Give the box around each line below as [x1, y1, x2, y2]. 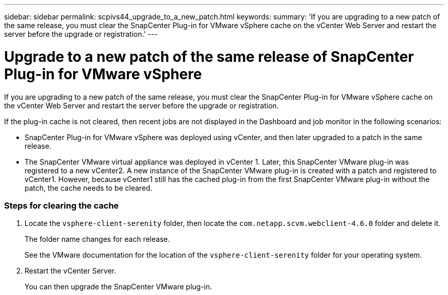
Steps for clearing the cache [4, 200, 119, 211]
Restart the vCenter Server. [25, 266, 116, 276]
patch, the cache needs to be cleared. [25, 183, 152, 192]
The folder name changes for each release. [25, 235, 170, 244]
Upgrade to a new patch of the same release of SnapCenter [4, 48, 414, 65]
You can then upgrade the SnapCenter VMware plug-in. [25, 282, 212, 291]
